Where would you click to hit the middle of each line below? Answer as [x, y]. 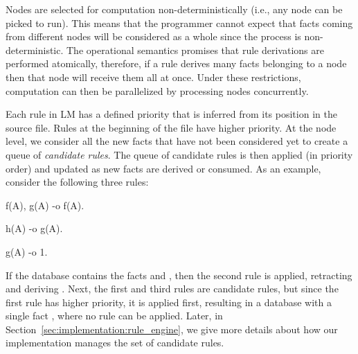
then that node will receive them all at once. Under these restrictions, [153, 77]
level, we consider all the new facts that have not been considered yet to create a [177, 141]
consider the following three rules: [77, 182]
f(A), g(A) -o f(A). [45, 205]
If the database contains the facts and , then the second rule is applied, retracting [179, 275]
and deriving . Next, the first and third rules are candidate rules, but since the [172, 289]
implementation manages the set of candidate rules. [115, 343]
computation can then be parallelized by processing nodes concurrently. [157, 90]
